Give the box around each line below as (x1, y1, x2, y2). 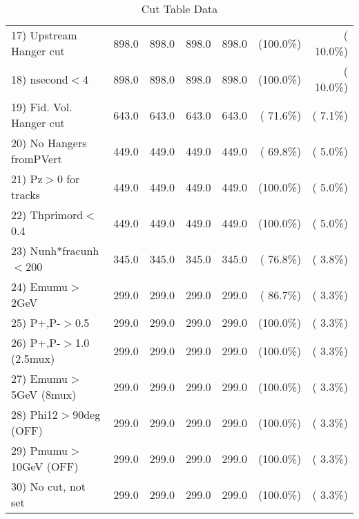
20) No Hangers (11, 135, 87, 151)
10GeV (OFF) (11, 458, 79, 474)
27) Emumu (11, 370, 68, 386)
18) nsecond (11, 70, 68, 87)
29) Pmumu (11, 442, 68, 458)
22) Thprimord (11, 207, 84, 223)
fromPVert (11, 151, 62, 167)
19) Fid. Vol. (11, 99, 72, 115)
